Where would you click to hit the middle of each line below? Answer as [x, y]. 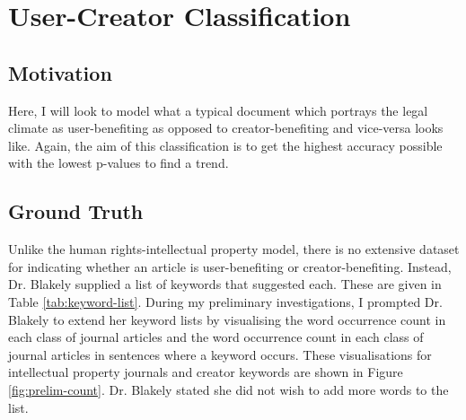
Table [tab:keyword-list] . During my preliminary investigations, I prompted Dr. [225, 301]
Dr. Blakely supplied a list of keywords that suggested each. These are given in [225, 284]
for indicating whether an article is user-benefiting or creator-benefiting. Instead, [230, 266]
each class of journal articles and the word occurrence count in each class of [216, 337]
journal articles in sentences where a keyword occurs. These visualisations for [220, 354]
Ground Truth [76, 211]
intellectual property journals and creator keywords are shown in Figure [206, 372]
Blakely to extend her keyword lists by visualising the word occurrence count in [227, 319]
